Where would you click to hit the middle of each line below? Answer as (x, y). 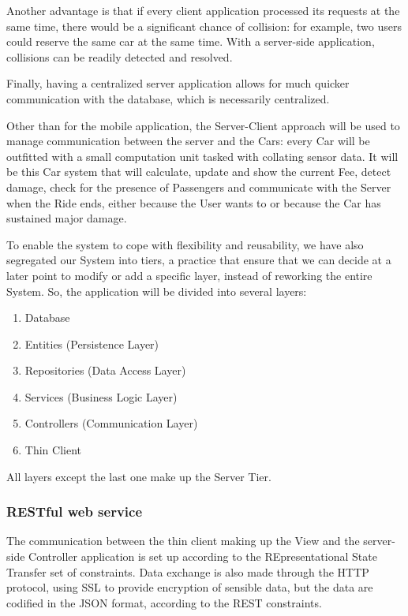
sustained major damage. (67, 218)
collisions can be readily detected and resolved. (120, 56)
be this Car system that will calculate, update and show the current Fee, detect (199, 172)
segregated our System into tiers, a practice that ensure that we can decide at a (199, 260)
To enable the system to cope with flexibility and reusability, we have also (185, 244)
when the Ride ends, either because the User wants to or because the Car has (194, 202)
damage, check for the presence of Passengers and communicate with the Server (199, 187)
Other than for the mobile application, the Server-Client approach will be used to (203, 125)
